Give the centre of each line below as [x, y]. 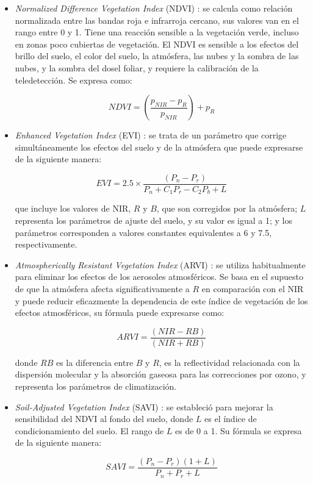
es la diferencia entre [95, 362]
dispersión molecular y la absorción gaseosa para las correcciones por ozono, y [160, 374]
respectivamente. [46, 244]
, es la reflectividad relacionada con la [229, 362]
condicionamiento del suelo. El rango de [89, 430]
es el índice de [231, 419]
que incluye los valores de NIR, [73, 208]
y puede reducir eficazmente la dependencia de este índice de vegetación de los [161, 300]
